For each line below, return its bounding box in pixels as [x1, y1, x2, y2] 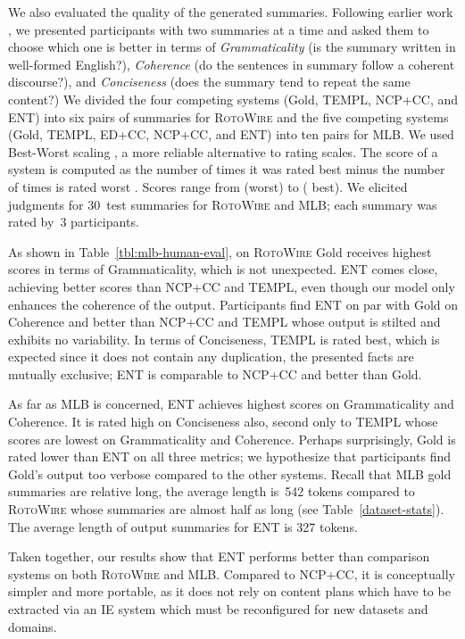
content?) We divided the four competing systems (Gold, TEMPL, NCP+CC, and [8, 89, 458, 108]
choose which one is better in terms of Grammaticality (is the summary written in [8, 37, 456, 56]
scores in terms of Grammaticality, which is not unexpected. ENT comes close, [8, 260, 438, 278]
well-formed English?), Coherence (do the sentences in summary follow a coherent [8, 54, 455, 73]
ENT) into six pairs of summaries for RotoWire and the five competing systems [8, 107, 449, 126]
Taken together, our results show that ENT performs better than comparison [8, 547, 430, 566]
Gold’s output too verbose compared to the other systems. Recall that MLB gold [8, 464, 452, 483]
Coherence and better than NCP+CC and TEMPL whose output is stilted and [8, 312, 441, 331]
